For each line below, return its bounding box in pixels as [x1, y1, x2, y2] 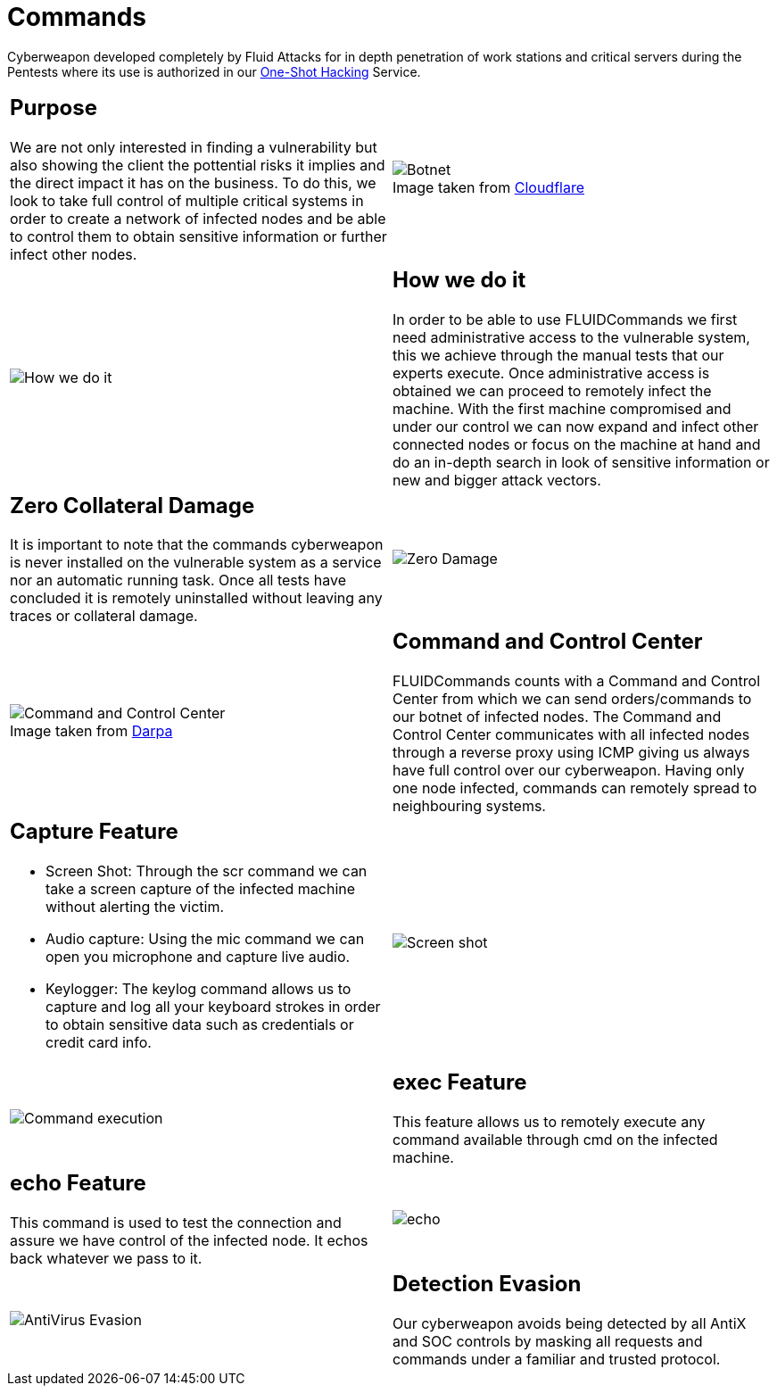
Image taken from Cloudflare [393, 178, 585, 197]
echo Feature [10, 1170, 146, 1197]
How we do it [393, 266, 526, 293]
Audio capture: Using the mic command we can [45, 930, 365, 949]
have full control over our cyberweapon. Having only [393, 761, 745, 780]
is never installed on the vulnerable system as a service [10, 553, 382, 572]
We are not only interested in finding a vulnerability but [10, 137, 377, 156]
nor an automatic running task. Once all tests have [10, 571, 347, 590]
